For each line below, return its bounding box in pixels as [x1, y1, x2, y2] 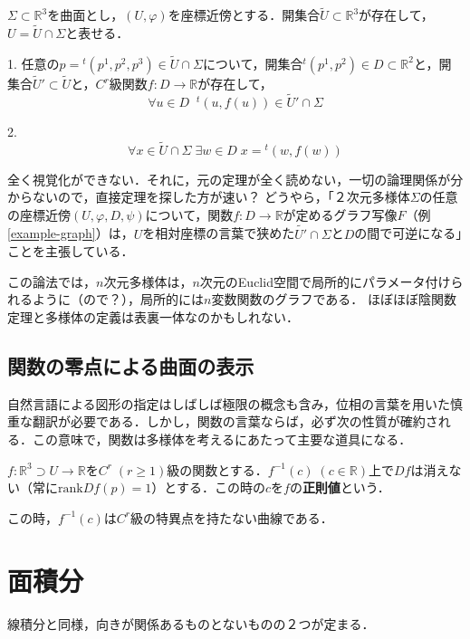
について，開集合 [202, 53, 303, 72]
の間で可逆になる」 [354, 224, 463, 243]
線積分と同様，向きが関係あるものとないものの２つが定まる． [7, 614, 375, 633]
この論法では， [7, 272, 96, 291]
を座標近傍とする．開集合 [168, 5, 321, 24]
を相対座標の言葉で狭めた [142, 224, 295, 243]
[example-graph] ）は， [7, 224, 134, 243]
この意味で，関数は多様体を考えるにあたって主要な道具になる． [32, 430, 412, 449]
